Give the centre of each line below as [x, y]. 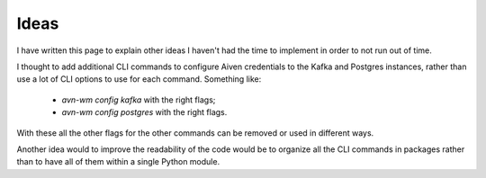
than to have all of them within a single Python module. [118, 162]
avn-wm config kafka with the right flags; [139, 100]
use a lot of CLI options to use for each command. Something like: [139, 79]
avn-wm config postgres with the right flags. [144, 112]
